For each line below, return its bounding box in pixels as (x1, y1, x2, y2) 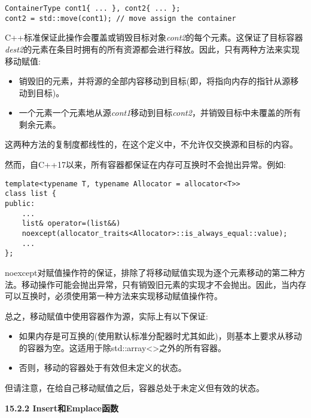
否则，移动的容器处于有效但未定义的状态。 (19, 361, 187, 374)
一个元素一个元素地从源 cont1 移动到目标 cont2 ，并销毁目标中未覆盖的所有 (19, 106, 301, 119)
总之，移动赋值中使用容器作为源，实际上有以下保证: (5, 309, 208, 322)
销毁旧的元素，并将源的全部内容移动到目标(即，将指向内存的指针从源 (19, 75, 291, 87)
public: (5, 199, 35, 208)
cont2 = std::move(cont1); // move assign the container (5, 14, 236, 23)
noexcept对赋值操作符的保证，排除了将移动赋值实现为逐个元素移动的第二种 (5, 266, 297, 278)
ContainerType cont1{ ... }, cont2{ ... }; (5, 4, 181, 13)
